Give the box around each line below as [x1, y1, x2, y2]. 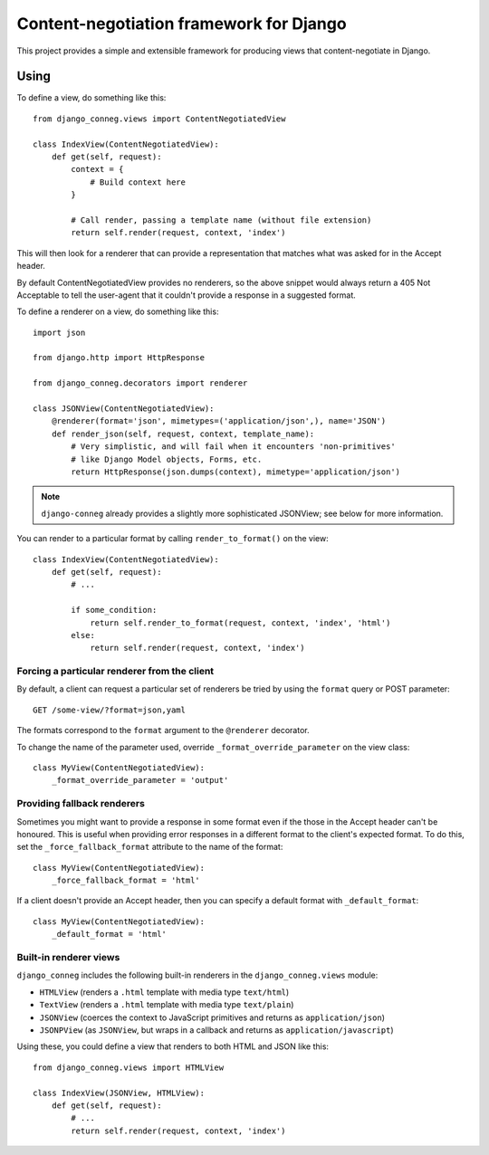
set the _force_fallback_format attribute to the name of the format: [16, 842, 283, 853]
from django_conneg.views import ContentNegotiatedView [33, 113, 286, 124]
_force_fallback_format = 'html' [51, 875, 201, 886]
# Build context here [90, 177, 186, 187]
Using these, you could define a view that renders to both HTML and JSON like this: [16, 1041, 330, 1052]
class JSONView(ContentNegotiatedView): [33, 404, 215, 414]
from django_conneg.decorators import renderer [33, 378, 248, 388]
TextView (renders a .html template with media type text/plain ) [39, 999, 294, 1010]
